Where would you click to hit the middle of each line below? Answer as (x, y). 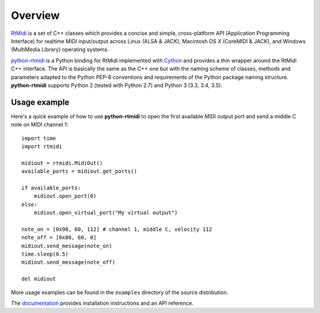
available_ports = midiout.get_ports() (79, 171)
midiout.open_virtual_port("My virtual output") (105, 213)
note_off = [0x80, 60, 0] (59, 238)
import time (39, 138)
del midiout (39, 279)
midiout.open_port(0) (65, 196)
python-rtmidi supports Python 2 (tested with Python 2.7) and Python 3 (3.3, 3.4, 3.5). (116, 85)
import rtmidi (42, 146)
